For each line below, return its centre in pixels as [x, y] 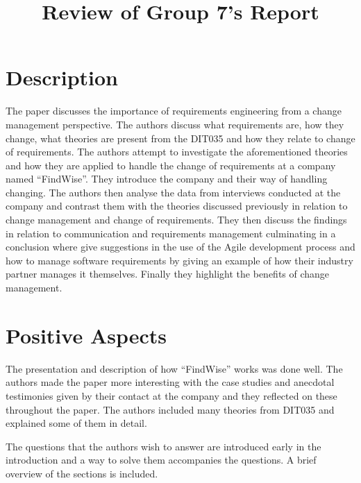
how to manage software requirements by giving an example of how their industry [179, 260]
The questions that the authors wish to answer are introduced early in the [163, 446]
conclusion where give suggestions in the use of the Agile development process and [180, 247]
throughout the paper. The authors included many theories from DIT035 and [170, 409]
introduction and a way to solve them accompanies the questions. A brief [161, 460]
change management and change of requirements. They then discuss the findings [176, 220]
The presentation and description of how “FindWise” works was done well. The [174, 368]
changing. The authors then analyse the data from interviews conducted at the [173, 192]
